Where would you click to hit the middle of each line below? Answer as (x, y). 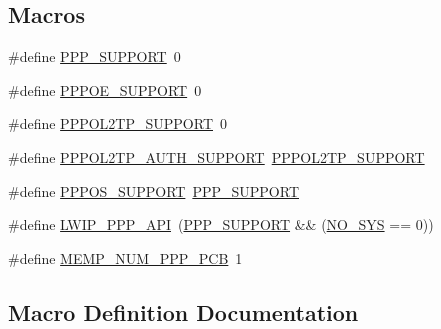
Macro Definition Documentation (183, 311)
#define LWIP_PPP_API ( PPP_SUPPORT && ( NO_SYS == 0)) (221, 224)
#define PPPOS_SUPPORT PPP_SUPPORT (153, 190)
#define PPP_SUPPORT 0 (94, 56)
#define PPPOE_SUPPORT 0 (105, 89)
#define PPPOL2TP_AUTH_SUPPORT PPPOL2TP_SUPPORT (216, 156)
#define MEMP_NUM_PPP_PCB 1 (125, 257)
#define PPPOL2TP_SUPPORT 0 (117, 123)
